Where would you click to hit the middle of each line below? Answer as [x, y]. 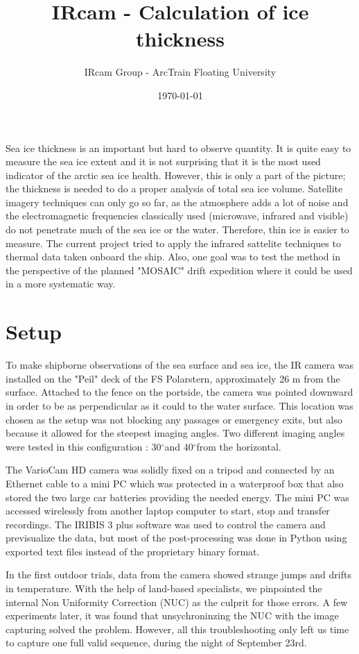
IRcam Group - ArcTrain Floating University [180, 72]
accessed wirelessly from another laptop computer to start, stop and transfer [168, 511]
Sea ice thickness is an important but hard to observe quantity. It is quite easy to [178, 148]
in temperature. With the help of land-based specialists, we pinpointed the [164, 588]
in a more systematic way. [61, 284]
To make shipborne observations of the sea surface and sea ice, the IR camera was [180, 365]
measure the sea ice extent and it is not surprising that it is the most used [163, 161]
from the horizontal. [239, 446]
